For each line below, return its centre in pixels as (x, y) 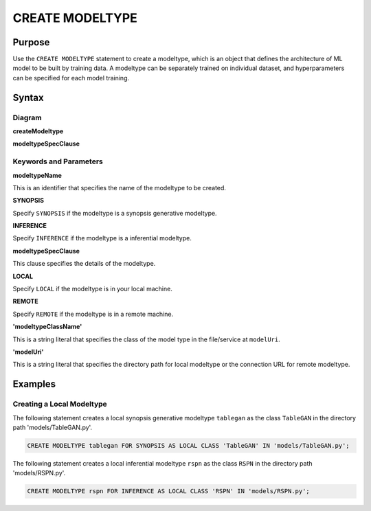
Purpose (31, 42)
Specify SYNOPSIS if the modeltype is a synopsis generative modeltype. (115, 213)
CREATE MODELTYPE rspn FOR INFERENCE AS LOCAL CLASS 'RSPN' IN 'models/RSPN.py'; (169, 491)
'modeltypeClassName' (47, 327)
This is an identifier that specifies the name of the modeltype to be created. (120, 188)
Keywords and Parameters (58, 161)
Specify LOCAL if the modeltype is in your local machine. (93, 289)
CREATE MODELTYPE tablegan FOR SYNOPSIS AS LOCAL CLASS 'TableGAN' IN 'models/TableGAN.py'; (188, 445)
